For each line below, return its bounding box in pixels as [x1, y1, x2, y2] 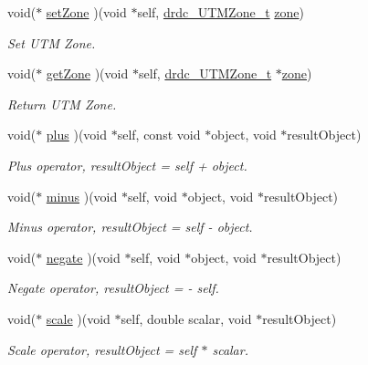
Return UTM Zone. [7, 94, 117, 113]
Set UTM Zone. [7, 33, 96, 52]
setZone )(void [46, 3, 127, 21]
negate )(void [46, 247, 121, 266]
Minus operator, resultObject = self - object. [7, 217, 253, 236]
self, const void [117, 125, 201, 144]
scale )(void [46, 308, 110, 328]
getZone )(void [46, 64, 129, 83]
